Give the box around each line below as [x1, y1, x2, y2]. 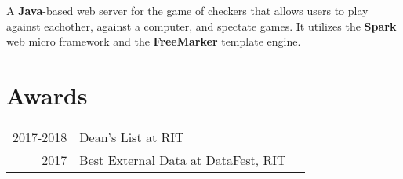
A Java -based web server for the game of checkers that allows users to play [6, 2, 369, 18]
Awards [6, 79, 88, 111]
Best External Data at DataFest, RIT [79, 150, 286, 169]
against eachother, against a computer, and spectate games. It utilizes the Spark [6, 17, 397, 34]
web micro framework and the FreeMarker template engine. [6, 33, 301, 49]
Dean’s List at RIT [79, 127, 184, 146]
